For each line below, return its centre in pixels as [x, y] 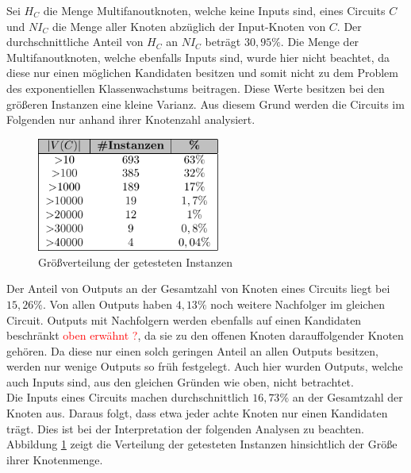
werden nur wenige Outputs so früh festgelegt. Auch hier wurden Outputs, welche [205, 366]
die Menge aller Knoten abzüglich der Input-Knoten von [189, 26]
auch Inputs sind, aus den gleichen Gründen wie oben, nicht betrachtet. [180, 381]
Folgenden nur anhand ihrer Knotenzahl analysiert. [131, 119]
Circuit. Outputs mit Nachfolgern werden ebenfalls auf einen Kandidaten [184, 319]
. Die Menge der [320, 42]
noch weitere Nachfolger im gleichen [298, 304]
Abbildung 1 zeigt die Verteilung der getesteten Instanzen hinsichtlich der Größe [202, 444]
